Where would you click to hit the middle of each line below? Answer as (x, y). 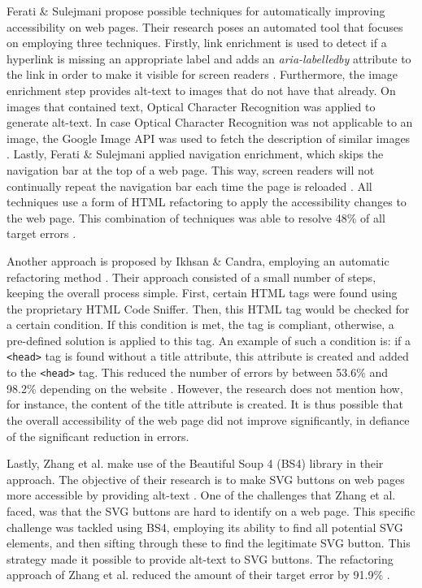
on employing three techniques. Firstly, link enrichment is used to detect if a (197, 43)
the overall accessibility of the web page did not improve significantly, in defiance (208, 419)
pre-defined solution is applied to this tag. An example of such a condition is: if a (209, 340)
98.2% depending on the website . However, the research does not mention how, (205, 388)
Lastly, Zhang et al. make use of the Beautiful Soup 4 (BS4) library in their (195, 463)
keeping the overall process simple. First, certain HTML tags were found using (202, 293)
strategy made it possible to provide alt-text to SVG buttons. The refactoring (200, 558)
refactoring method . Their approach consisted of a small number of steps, (191, 277)
